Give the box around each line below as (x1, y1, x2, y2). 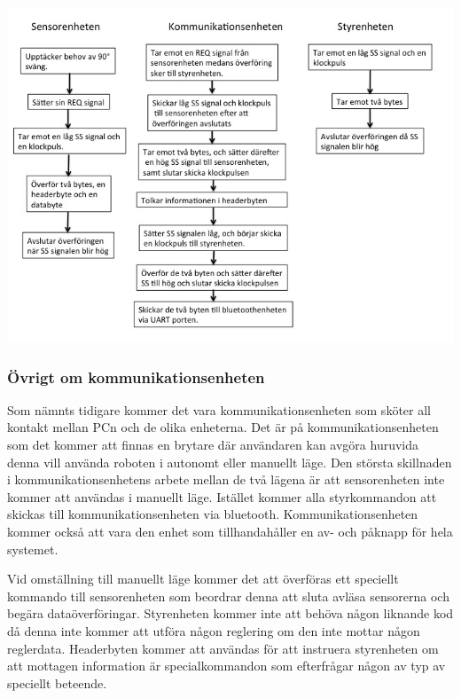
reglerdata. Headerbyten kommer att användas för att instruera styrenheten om (7, 639, 439, 657)
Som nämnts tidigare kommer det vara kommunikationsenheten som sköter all (7, 400, 431, 419)
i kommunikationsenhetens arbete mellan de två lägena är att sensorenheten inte (7, 470, 445, 489)
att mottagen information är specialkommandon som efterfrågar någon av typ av (7, 656, 446, 675)
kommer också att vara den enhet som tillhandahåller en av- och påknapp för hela (7, 522, 453, 540)
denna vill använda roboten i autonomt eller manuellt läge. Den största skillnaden (7, 452, 452, 471)
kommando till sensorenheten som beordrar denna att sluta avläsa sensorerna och (7, 586, 449, 605)
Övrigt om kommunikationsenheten (7, 365, 265, 388)
